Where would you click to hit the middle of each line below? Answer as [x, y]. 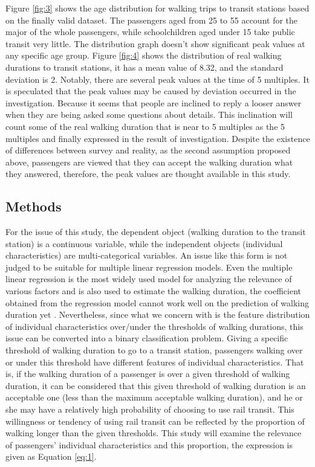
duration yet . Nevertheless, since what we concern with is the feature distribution [158, 314]
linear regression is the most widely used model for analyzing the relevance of [149, 279]
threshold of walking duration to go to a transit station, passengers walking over [154, 350]
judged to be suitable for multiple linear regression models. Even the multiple [149, 267]
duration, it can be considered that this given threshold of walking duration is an [156, 385]
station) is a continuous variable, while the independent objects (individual [144, 243]
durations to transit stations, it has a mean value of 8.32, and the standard [145, 67]
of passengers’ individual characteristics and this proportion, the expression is [149, 444]
